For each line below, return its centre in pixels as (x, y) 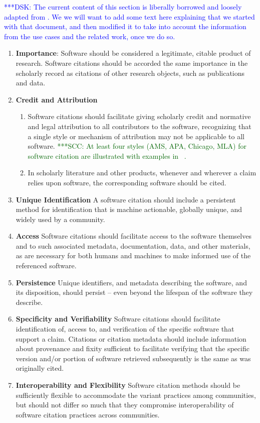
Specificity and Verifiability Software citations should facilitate (118, 319)
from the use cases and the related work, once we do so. (90, 36)
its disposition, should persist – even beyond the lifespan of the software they (134, 292)
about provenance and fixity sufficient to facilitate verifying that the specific (133, 348)
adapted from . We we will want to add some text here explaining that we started (129, 16)
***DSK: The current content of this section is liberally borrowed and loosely (123, 7)
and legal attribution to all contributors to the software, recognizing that (140, 126)
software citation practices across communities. (88, 414)
